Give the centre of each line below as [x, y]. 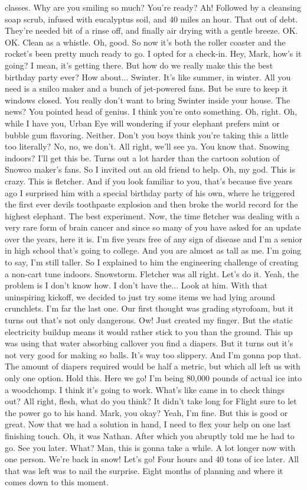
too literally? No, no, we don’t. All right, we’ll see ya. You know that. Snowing [147, 146]
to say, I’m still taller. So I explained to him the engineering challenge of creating [152, 262]
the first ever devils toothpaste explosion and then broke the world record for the [151, 204]
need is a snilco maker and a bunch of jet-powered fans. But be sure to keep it [146, 88]
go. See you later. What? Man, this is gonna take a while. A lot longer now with [150, 447]
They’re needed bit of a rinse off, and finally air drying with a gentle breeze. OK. [151, 30]
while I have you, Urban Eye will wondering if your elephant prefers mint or [142, 123]
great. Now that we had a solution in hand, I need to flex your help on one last [148, 424]
